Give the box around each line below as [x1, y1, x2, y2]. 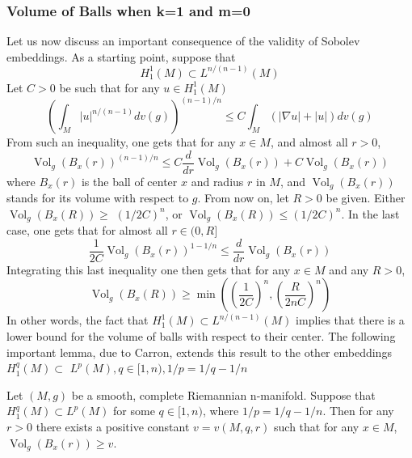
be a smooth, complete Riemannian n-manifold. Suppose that [71, 386, 376, 403]
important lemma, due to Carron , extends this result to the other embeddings [6, 343, 392, 360]
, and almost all [270, 134, 348, 150]
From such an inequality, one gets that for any [6, 134, 236, 150]
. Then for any [322, 402, 394, 419]
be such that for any [59, 78, 160, 95]
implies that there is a [296, 312, 405, 329]
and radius [191, 172, 244, 189]
